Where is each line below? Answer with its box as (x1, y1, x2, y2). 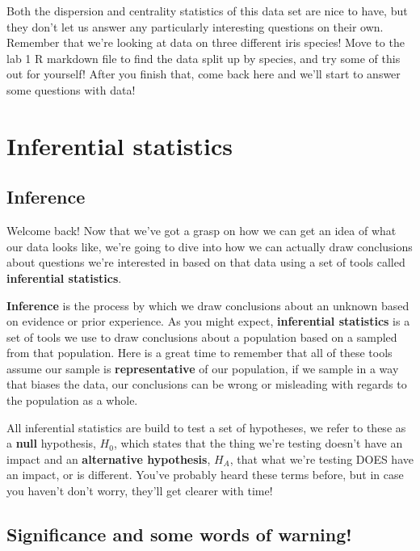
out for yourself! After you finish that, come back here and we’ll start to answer (6, 65, 401, 82)
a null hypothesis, (6, 435, 96, 452)
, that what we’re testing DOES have (229, 450, 414, 467)
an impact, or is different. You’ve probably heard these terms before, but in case (6, 466, 404, 483)
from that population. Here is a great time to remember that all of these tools (6, 344, 393, 361)
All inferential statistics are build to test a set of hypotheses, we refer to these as (6, 419, 406, 435)
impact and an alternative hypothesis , (6, 450, 211, 467)
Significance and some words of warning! (6, 522, 352, 547)
